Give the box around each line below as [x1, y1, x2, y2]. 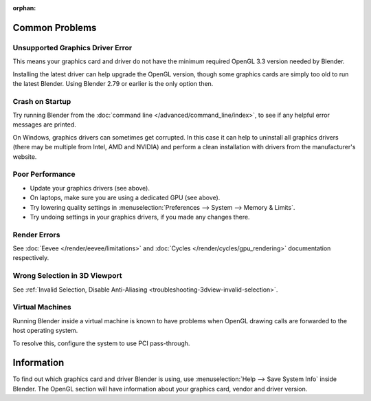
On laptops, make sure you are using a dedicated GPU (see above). [30, 193, 221, 202]
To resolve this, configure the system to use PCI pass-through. [12, 339, 190, 347]
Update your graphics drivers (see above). [30, 184, 150, 192]
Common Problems [12, 21, 97, 34]
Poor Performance [12, 169, 76, 179]
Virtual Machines [12, 303, 71, 312]
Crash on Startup [12, 96, 71, 106]
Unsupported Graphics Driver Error [12, 43, 133, 52]
